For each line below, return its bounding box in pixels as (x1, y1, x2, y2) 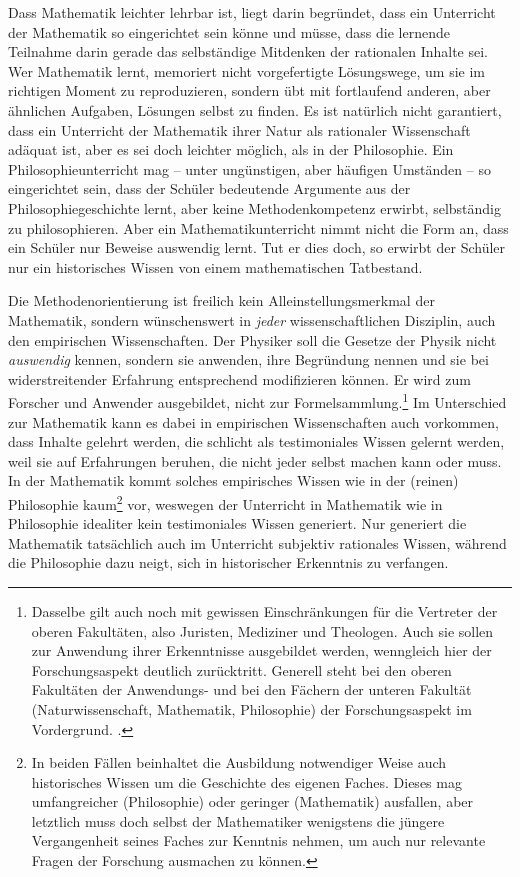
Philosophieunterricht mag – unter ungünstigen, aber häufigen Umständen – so (8, 158, 491, 179)
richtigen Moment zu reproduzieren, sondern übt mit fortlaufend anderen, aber (8, 80, 491, 101)
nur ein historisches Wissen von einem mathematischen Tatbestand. (8, 256, 423, 277)
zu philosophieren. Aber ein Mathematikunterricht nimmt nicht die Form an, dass (8, 217, 509, 238)
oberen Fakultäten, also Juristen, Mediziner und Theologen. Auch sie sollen (31, 620, 494, 641)
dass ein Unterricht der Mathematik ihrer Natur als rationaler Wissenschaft (8, 119, 471, 140)
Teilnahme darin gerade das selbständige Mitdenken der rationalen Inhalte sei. (8, 41, 488, 62)
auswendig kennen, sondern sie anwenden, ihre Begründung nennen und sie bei (8, 349, 489, 370)
